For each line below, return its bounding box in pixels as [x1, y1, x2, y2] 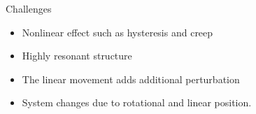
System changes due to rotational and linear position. [22, 95, 252, 110]
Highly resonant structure [22, 48, 132, 63]
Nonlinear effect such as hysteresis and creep [22, 24, 213, 39]
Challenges [6, 1, 52, 15]
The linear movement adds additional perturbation [22, 71, 240, 86]
